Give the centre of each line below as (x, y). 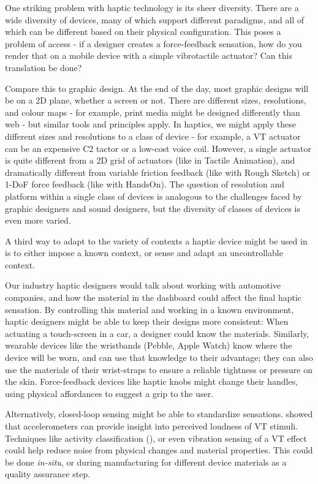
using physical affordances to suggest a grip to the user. (109, 393)
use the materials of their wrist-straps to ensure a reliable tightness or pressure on (159, 369)
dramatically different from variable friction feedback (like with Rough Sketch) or (158, 172)
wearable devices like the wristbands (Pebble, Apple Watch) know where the (149, 345)
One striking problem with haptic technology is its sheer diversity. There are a (152, 7)
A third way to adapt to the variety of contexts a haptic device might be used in (156, 240)
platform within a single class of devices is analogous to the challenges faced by (153, 196)
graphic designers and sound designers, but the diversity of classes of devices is (153, 208)
